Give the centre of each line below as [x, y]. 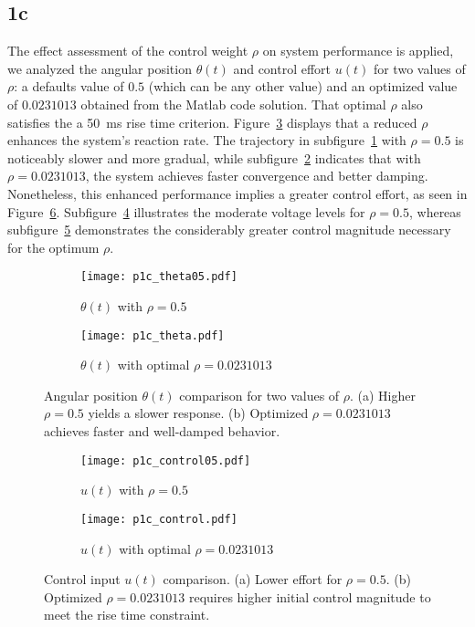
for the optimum [53, 247]
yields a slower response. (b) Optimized [198, 413]
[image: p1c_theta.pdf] [153, 335]
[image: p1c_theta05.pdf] [159, 277]
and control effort [282, 68]
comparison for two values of [259, 395]
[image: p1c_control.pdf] [159, 519]
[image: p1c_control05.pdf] [166, 460]
